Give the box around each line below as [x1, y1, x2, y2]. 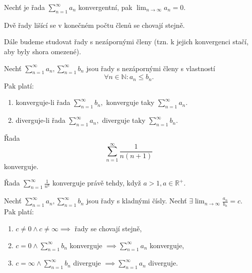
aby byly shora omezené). [4, 46, 81, 56]
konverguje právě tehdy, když [52, 178, 141, 188]
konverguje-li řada [15, 97, 70, 107]
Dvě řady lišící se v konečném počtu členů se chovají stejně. [4, 19, 185, 30]
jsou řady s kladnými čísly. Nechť [86, 195, 187, 206]
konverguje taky [106, 97, 155, 107]
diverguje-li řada [15, 115, 65, 125]
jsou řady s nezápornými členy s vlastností [86, 63, 215, 73]
